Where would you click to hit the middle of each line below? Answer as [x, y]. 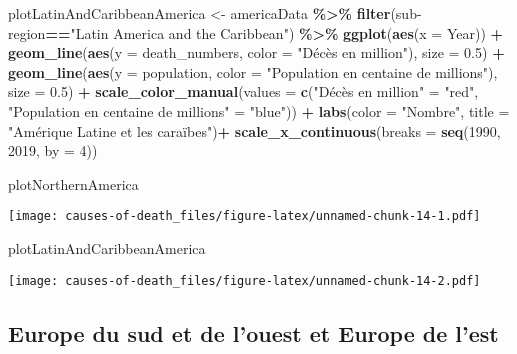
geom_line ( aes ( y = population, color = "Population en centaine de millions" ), [253, 71]
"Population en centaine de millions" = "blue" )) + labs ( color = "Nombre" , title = [259, 110]
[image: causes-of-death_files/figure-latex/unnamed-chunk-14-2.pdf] [244, 280]
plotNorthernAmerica [73, 183]
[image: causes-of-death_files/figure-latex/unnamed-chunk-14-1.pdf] [244, 216]
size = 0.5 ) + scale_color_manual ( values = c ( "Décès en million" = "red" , [243, 91]
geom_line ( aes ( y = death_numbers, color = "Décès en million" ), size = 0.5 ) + [256, 52]
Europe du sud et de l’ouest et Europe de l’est [253, 332]
